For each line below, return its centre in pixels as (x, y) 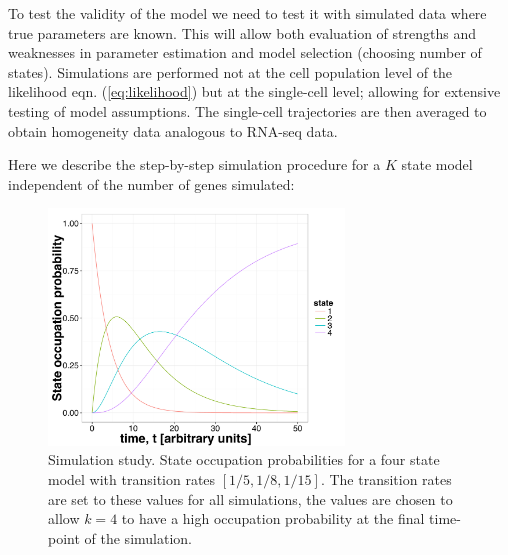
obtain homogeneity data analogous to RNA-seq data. (173, 130)
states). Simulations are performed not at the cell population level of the (230, 71)
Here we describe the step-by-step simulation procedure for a (194, 164)
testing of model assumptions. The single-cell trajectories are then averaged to (247, 110)
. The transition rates (386, 478)
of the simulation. (138, 537)
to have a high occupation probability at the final (273, 518)
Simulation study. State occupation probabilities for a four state (244, 459)
